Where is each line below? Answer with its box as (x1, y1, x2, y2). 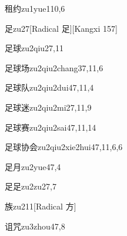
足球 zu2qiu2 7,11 (5, 42, 63, 54)
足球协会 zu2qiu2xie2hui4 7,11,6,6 (5, 141, 123, 153)
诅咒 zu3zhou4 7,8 (5, 220, 65, 232)
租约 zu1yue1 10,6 (5, 2, 65, 14)
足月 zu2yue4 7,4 (5, 160, 61, 172)
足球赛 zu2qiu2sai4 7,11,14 (5, 121, 96, 133)
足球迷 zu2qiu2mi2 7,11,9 (5, 101, 92, 113)
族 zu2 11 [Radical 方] (5, 200, 76, 212)
